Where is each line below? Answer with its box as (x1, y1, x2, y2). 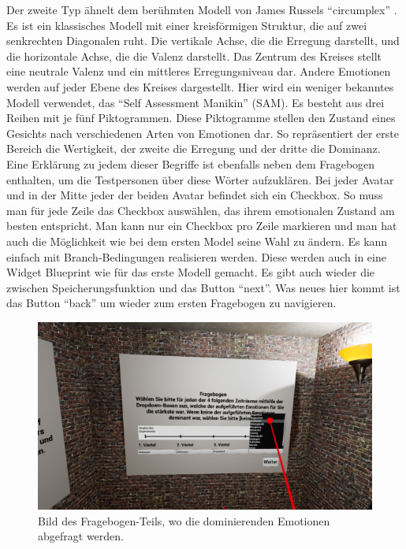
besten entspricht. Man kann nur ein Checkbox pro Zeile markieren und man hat (6, 217, 397, 234)
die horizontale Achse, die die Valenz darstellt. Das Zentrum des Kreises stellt (6, 47, 382, 64)
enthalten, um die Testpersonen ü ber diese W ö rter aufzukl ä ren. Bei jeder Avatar (6, 171, 394, 187)
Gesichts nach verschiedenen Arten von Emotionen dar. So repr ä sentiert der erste (6, 124, 399, 141)
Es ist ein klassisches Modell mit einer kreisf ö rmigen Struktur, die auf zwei (6, 17, 367, 33)
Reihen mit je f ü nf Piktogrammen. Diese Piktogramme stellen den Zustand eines (6, 109, 396, 126)
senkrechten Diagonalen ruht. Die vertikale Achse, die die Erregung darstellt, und (6, 32, 400, 49)
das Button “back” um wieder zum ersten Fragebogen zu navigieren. (6, 295, 337, 311)
